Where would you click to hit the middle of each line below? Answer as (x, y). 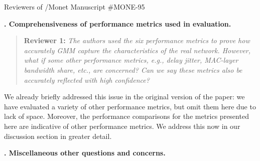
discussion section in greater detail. (58, 136)
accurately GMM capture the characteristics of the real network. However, (137, 50)
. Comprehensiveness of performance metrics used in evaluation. (118, 23)
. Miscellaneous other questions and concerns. (85, 153)
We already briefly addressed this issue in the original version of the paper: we (124, 97)
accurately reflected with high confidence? (87, 79)
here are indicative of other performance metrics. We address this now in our (122, 126)
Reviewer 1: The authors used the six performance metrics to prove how (137, 40)
